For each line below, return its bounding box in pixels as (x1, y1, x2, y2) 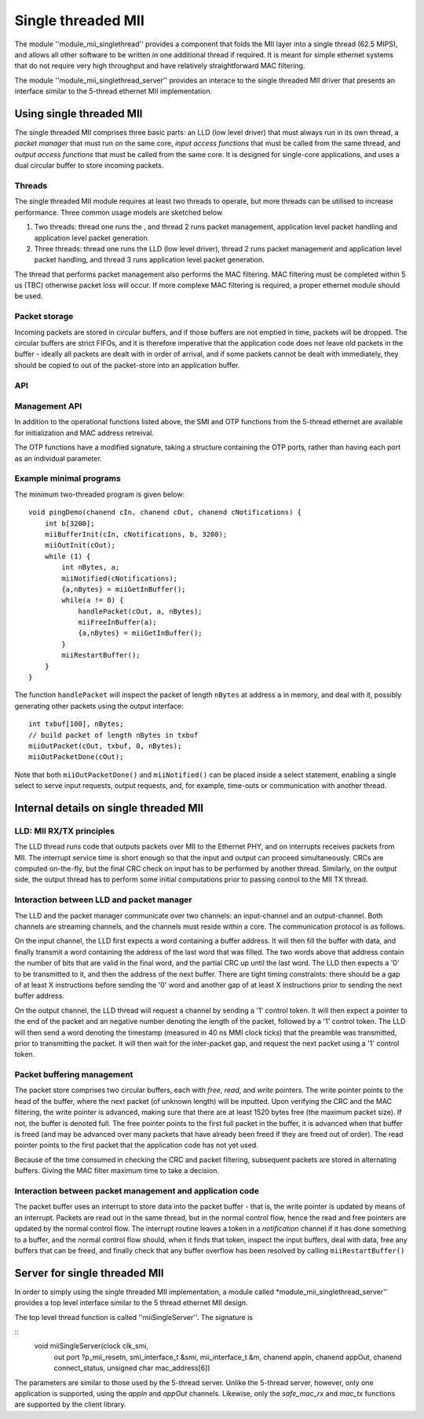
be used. (14, 291, 43, 301)
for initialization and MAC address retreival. (14, 428, 155, 438)
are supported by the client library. (14, 1399, 126, 1410)
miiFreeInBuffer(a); (78, 618, 157, 627)
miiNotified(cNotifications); (61, 574, 178, 583)
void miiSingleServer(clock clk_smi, (34, 1341, 149, 1351)
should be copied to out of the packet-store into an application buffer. (14, 360, 240, 369)
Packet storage (14, 311, 74, 322)
